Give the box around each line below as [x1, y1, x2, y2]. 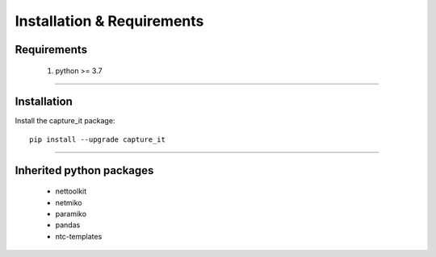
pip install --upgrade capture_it [29, 135, 166, 144]
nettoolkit [55, 186, 87, 197]
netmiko [55, 197, 82, 207]
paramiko [55, 209, 87, 219]
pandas [55, 220, 81, 230]
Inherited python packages [15, 164, 154, 177]
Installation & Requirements [15, 12, 204, 30]
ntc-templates [55, 231, 103, 241]
